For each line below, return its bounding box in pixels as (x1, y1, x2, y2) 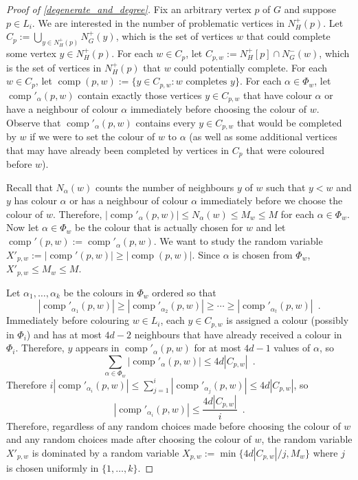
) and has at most (26, 327, 102, 341)
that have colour (243, 87, 312, 102)
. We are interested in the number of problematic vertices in (32, 15, 284, 30)
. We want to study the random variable (153, 234, 323, 248)
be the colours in (63, 285, 134, 299)
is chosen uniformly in (6, 460, 99, 474)
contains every (135, 115, 196, 129)
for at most (194, 340, 241, 355)
